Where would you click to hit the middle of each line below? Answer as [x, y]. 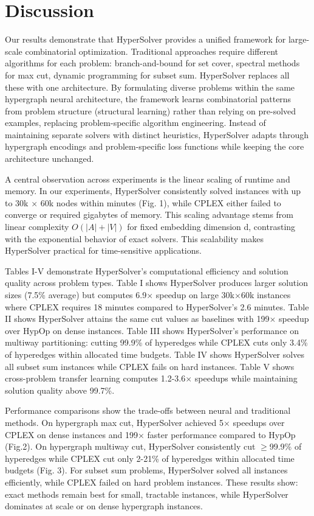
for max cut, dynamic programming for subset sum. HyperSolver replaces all [147, 75]
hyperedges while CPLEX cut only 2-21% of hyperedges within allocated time [150, 458]
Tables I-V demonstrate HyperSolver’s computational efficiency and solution [147, 270]
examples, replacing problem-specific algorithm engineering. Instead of [135, 123]
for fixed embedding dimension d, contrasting [211, 227]
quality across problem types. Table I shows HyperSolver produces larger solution [156, 283]
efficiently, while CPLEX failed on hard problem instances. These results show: [152, 482]
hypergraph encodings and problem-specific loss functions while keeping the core [155, 146]
